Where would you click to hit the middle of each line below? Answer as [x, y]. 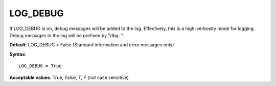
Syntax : [18, 54]
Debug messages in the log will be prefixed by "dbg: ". [67, 35]
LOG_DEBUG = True [40, 66]
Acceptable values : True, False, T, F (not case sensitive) [69, 77]
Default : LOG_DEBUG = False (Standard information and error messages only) [92, 45]
